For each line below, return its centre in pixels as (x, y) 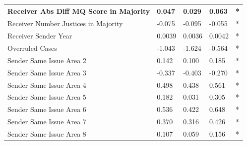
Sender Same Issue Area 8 (47, 133)
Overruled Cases (32, 48)
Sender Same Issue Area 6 (47, 109)
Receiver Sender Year (40, 36)
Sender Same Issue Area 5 (47, 97)
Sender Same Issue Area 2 (47, 60)
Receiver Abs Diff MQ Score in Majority (79, 11)
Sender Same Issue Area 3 (47, 72)
